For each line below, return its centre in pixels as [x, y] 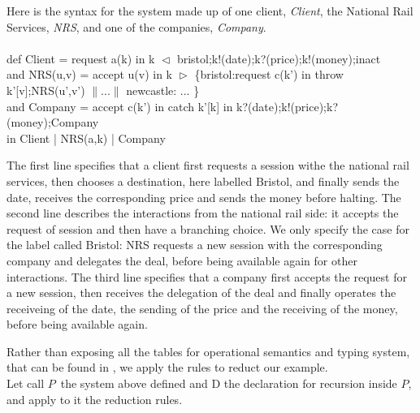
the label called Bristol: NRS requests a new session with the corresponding [195, 245]
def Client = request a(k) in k [81, 58]
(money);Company [53, 122]
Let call [26, 383]
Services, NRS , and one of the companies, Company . [136, 26]
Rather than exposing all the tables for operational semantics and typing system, [208, 351]
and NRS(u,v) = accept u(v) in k [89, 74]
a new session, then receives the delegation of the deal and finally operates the [201, 293]
